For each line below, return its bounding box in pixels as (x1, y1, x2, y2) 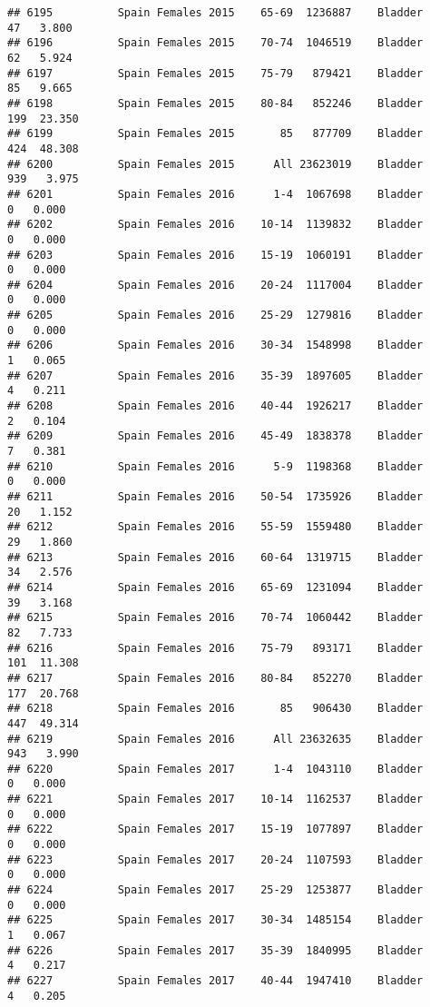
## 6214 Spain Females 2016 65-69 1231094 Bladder (7, 580, 424, 594)
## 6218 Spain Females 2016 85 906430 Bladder (7, 702, 424, 716)
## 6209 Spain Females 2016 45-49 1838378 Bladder (7, 429, 424, 443)
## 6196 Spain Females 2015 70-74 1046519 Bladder (7, 36, 424, 50)
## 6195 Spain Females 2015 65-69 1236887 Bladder (7, 6, 424, 19)
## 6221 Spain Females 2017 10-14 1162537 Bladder (7, 793, 424, 806)
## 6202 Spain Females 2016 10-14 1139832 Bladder (7, 218, 424, 232)
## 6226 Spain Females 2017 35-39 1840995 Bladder (7, 943, 424, 957)
